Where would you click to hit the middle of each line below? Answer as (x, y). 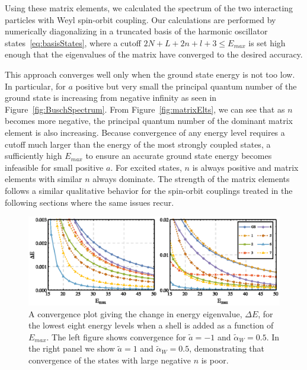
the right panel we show (72, 348)
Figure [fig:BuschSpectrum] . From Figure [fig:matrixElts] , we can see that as (145, 109)
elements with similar (44, 179)
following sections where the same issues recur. (89, 202)
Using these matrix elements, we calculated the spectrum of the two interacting (149, 8)
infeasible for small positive (54, 167)
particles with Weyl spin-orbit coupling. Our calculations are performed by (140, 19)
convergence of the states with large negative (110, 360)
